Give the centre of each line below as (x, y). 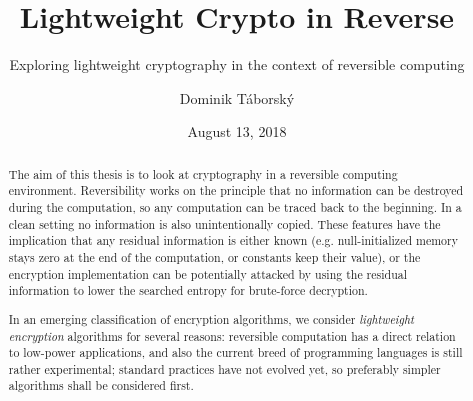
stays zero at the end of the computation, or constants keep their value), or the (214, 256)
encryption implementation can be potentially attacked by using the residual (208, 273)
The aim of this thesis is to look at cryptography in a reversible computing (203, 173)
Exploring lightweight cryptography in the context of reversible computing (237, 64)
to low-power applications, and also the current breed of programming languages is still (235, 352)
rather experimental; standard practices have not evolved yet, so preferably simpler (224, 368)
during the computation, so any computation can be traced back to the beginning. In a (235, 207)
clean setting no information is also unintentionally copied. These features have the (224, 223)
